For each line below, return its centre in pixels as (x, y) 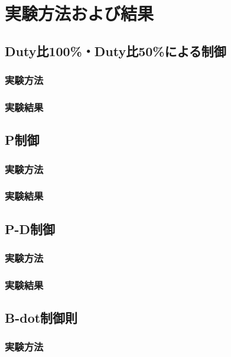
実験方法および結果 (79, 13)
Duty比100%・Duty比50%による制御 (115, 51)
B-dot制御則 (41, 318)
